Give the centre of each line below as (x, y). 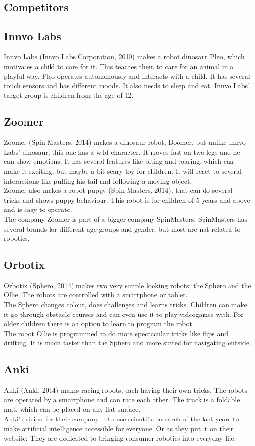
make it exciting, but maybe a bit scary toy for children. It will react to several (123, 171)
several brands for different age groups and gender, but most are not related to (122, 228)
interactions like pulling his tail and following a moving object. (98, 180)
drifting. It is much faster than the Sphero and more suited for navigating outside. (127, 343)
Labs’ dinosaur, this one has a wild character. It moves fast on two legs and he (122, 151)
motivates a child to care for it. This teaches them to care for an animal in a (119, 66)
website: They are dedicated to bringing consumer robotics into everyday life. (120, 438)
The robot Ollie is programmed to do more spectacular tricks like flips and (116, 333)
